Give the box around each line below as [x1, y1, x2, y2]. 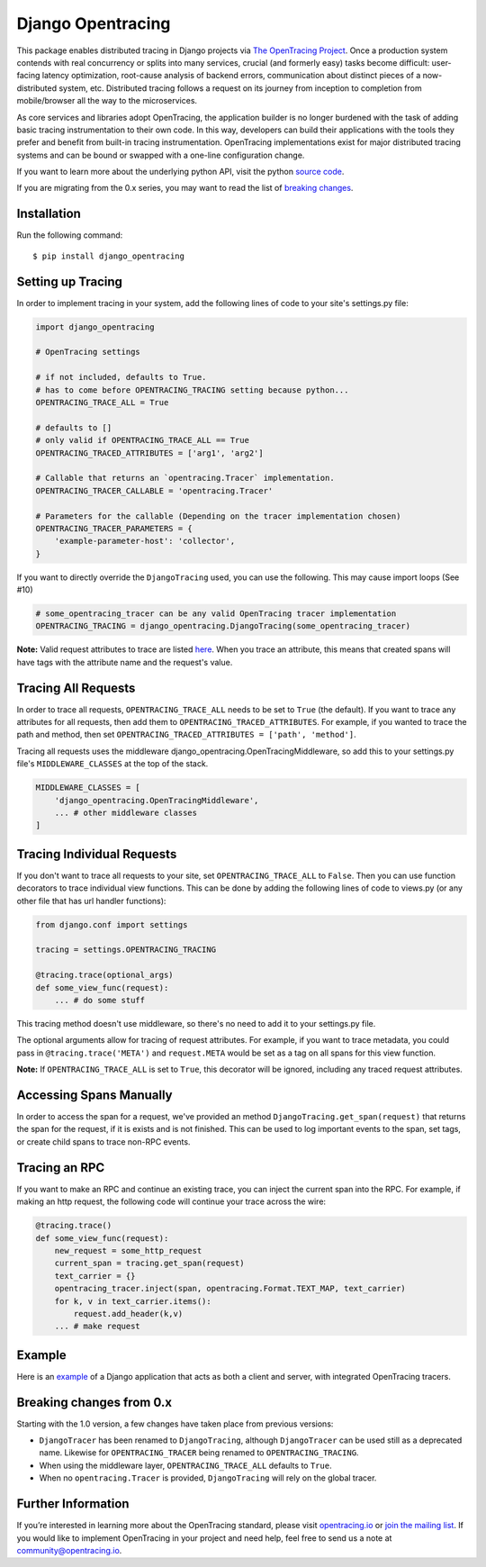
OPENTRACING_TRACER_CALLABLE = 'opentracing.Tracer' [35, 485, 274, 495]
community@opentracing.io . [16, 1544, 122, 1555]
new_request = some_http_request [54, 1245, 202, 1255]
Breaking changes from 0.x [16, 1394, 173, 1409]
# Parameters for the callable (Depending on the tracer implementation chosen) [35, 511, 401, 521]
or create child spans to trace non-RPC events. [16, 1136, 191, 1147]
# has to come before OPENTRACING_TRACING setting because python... [35, 385, 349, 395]
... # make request [54, 1321, 141, 1332]
